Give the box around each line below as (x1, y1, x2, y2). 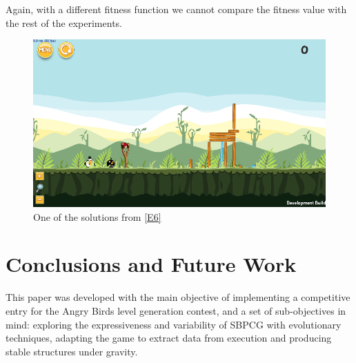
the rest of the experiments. (6, 15, 122, 30)
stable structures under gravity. (6, 344, 138, 358)
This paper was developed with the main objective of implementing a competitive (6, 290, 350, 304)
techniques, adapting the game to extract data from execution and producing (6, 331, 332, 345)
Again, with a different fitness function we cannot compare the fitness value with (6, 2, 347, 16)
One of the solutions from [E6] (33, 209, 161, 224)
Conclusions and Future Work (6, 250, 297, 278)
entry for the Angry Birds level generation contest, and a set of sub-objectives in (6, 303, 346, 317)
